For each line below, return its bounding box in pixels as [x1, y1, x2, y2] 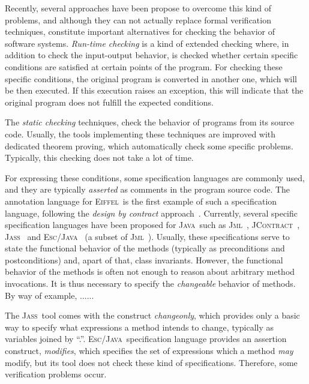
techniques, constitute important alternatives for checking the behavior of [5, 25, 275, 38]
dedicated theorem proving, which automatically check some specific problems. [5, 139, 293, 152]
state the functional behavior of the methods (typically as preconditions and [5, 242, 285, 254]
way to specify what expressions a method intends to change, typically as [5, 320, 274, 333]
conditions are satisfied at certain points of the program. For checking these [5, 60, 283, 73]
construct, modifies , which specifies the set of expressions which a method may [5, 344, 293, 357]
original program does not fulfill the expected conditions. [5, 95, 214, 108]
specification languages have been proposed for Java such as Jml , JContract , [5, 218, 300, 231]
